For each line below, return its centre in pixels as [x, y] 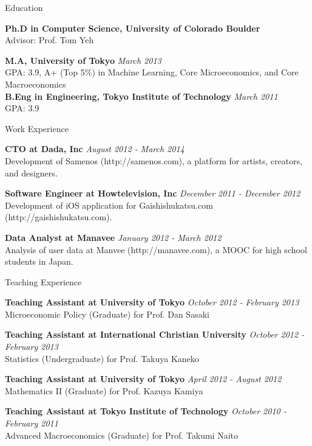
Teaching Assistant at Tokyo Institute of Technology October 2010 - [146, 411]
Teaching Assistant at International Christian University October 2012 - [155, 334]
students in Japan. [39, 261]
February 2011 [32, 423]
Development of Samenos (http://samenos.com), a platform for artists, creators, [154, 160]
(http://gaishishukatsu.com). [59, 217]
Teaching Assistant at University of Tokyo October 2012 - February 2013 [152, 302]
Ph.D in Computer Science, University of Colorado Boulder [133, 28]
